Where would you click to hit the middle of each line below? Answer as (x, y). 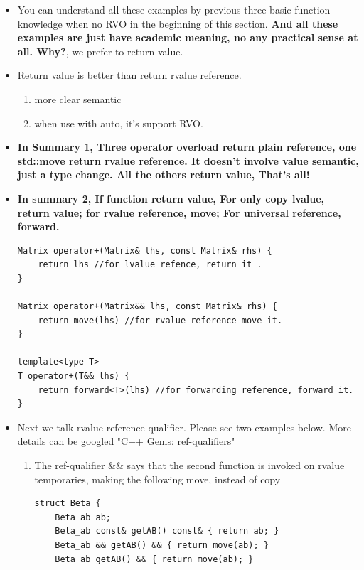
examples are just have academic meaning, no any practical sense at (188, 37)
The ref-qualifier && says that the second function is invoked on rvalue (189, 465)
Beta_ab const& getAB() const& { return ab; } (167, 531)
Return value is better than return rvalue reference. (129, 75)
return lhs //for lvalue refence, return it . (150, 265)
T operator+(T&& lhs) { (74, 376)
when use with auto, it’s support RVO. (119, 123)
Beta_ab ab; (83, 517)
